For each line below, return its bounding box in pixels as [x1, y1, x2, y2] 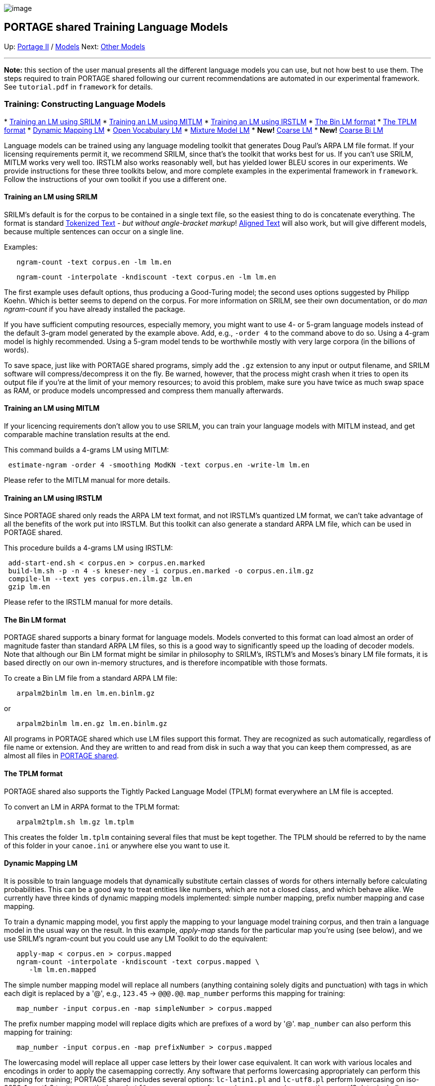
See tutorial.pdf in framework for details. [4, 82, 153, 91]
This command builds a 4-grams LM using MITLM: [4, 446, 169, 454]
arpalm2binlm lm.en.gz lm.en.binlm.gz [16, 720, 167, 728]
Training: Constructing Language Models [4, 99, 166, 109]
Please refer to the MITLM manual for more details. [4, 476, 170, 485]
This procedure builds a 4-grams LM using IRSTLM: [4, 543, 173, 552]
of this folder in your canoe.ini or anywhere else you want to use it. [4, 841, 230, 850]
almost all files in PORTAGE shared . [4, 751, 119, 760]
